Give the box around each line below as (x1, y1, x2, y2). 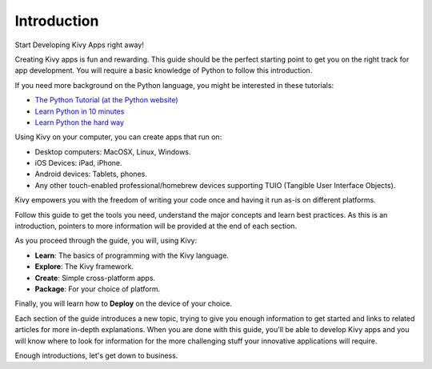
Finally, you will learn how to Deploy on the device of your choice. (14, 299, 232, 308)
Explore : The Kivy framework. (34, 262, 134, 271)
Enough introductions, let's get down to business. (14, 351, 178, 360)
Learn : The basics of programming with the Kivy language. (34, 251, 230, 260)
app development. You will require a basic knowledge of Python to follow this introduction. (14, 66, 313, 75)
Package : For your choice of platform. (34, 284, 161, 294)
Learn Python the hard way (34, 117, 124, 127)
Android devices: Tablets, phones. (34, 169, 147, 179)
